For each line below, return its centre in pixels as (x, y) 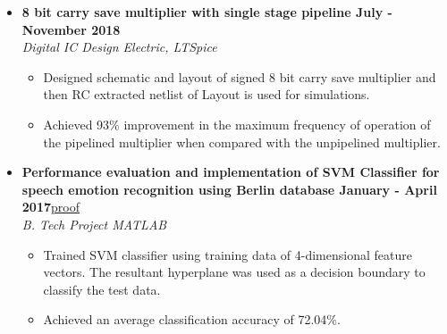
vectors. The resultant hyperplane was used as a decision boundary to (234, 272)
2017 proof (51, 207)
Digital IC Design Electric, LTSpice (119, 47)
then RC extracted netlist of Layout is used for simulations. (207, 94)
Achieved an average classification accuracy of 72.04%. (192, 319)
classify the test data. (102, 289)
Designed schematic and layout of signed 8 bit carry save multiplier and (240, 76)
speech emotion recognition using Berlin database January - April (229, 189)
